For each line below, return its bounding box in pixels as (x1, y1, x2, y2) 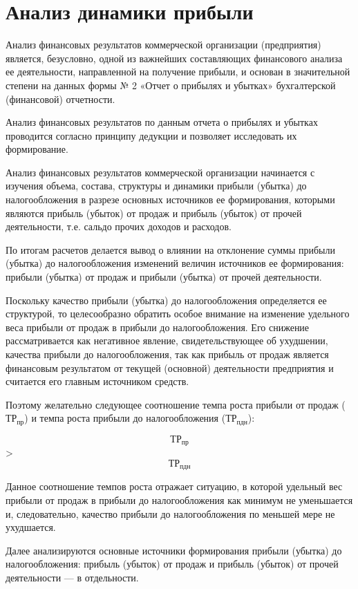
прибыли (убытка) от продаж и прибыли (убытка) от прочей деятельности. (6, 270, 322, 284)
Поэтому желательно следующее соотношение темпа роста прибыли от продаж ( (6, 397, 346, 411)
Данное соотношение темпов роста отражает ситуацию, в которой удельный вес (6, 479, 343, 494)
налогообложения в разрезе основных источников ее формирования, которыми (6, 192, 335, 207)
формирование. (6, 142, 68, 156)
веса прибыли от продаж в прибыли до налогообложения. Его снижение (6, 319, 310, 334)
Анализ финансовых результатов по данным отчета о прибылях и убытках (6, 115, 318, 129)
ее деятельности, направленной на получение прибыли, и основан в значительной (6, 64, 350, 79)
